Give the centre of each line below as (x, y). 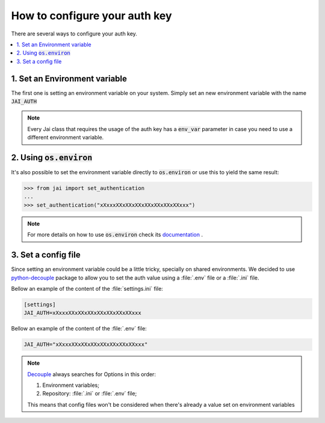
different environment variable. (66, 138)
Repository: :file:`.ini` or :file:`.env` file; (90, 394)
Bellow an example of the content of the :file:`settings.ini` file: (87, 288)
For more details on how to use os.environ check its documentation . (115, 235)
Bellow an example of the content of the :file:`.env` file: (79, 329)
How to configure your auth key (91, 16)
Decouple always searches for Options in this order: (92, 374)
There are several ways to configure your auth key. (74, 34)
